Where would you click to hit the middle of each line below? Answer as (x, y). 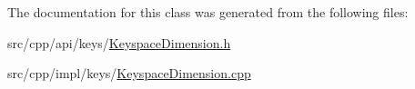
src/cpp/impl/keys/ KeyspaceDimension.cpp (129, 73)
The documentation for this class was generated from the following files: (208, 12)
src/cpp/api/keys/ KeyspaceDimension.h (119, 42)
